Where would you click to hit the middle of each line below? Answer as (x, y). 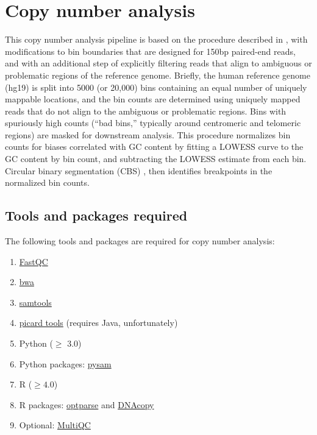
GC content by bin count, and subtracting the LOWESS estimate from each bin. (156, 159)
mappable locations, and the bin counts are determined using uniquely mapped (153, 99)
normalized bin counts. (47, 182)
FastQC (34, 261)
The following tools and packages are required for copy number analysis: (140, 241)
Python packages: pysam (65, 363)
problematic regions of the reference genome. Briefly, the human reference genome (158, 75)
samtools (35, 302)
